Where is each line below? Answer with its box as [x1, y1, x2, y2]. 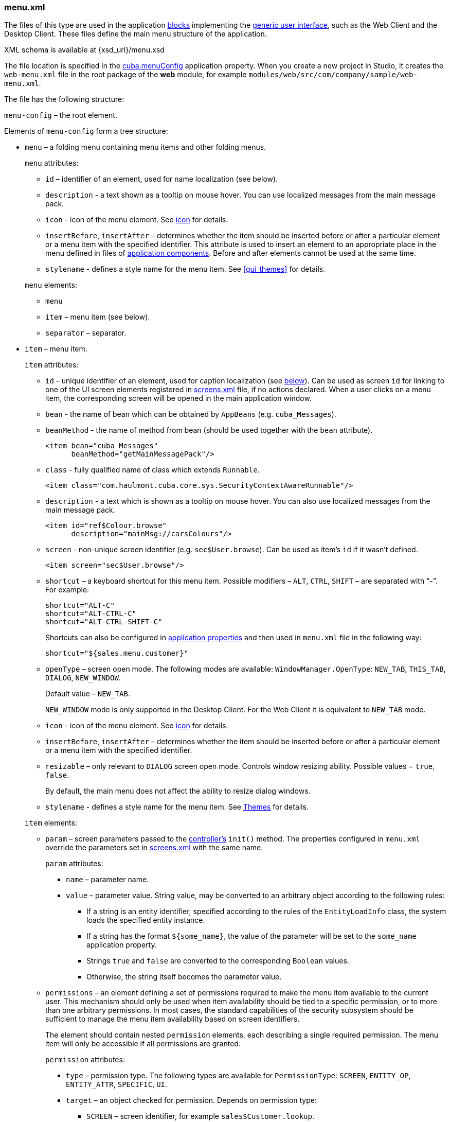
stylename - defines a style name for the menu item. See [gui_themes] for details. [45, 265, 326, 274]
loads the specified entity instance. [86, 916, 205, 925]
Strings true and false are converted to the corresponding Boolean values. [86, 956, 349, 966]
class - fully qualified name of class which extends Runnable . [45, 465, 260, 475]
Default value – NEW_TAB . [45, 689, 130, 698]
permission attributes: [45, 1055, 125, 1064]
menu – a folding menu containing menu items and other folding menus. [25, 143, 266, 152]
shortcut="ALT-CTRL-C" [45, 609, 137, 618]
